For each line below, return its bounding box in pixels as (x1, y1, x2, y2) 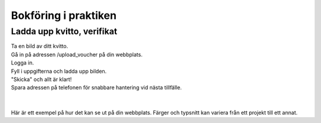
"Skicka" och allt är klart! (11, 76, 72, 83)
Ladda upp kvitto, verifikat (11, 26, 118, 37)
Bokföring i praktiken (11, 9, 117, 22)
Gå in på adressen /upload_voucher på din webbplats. (11, 51, 143, 58)
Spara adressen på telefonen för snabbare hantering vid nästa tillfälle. (11, 84, 182, 91)
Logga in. (11, 59, 34, 66)
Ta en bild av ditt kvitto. (11, 43, 68, 50)
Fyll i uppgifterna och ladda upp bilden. (11, 67, 107, 75)
